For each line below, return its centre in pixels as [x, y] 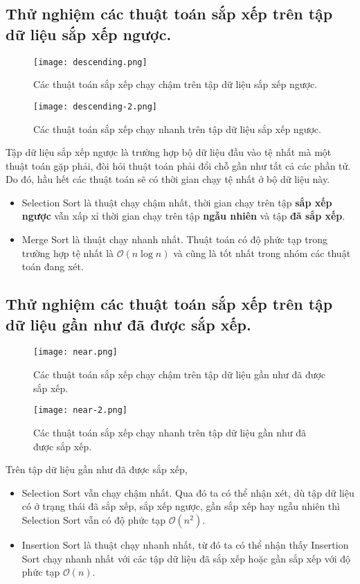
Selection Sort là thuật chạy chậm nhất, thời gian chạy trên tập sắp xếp [177, 202]
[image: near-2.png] [81, 410]
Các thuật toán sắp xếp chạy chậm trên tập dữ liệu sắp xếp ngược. [175, 84]
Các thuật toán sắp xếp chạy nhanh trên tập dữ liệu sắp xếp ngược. [177, 129]
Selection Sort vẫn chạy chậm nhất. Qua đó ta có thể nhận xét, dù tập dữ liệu [188, 492]
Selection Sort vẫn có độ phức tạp [94, 519]
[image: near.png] [75, 352]
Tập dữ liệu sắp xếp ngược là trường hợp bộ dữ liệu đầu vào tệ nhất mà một [169, 152]
